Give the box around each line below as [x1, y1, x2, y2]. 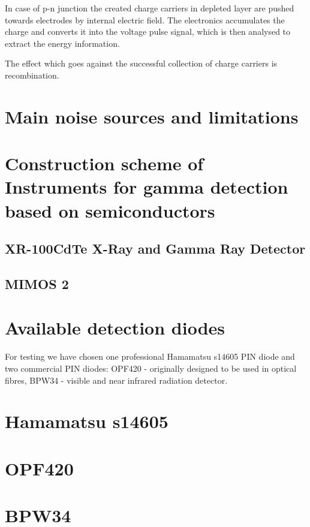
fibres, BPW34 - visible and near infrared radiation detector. [5, 374, 228, 386]
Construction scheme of [5, 151, 204, 176]
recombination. [5, 68, 59, 81]
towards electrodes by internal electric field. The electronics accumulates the [5, 13, 285, 26]
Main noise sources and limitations [5, 104, 299, 128]
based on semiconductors [5, 198, 215, 222]
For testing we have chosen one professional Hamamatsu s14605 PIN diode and [5, 350, 295, 363]
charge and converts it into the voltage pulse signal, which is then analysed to [5, 25, 291, 38]
